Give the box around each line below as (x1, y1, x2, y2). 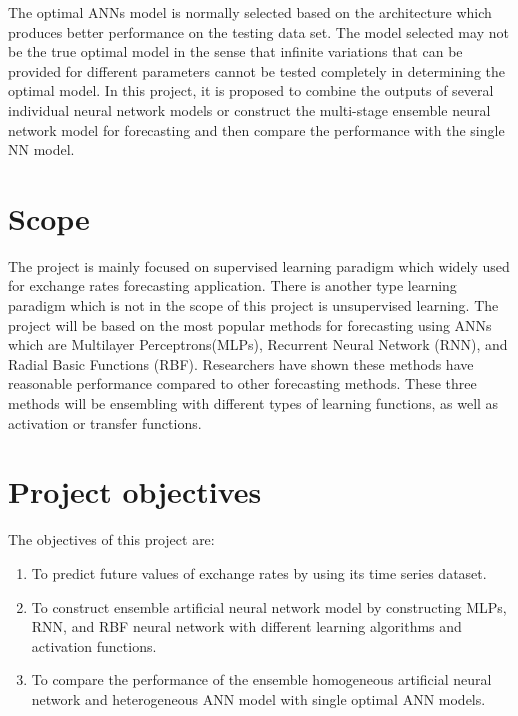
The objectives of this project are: (8, 529, 215, 550)
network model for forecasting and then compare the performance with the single (8, 119, 505, 140)
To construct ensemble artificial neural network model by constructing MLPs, (31, 596, 507, 617)
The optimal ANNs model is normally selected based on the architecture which (8, 2, 492, 22)
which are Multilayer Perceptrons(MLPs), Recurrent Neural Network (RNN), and (8, 334, 508, 355)
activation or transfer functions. (8, 412, 202, 433)
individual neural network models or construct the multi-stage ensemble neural (8, 99, 491, 120)
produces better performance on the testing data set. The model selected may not (8, 21, 509, 42)
